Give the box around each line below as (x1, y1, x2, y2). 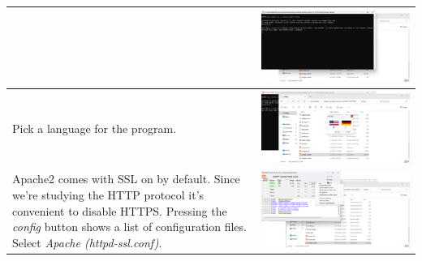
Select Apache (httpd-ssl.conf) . (12, 233, 162, 250)
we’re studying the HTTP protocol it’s (12, 186, 205, 203)
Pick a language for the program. (12, 120, 177, 137)
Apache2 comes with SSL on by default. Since (12, 170, 240, 187)
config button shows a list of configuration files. (12, 218, 247, 235)
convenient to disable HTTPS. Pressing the (12, 202, 227, 219)
